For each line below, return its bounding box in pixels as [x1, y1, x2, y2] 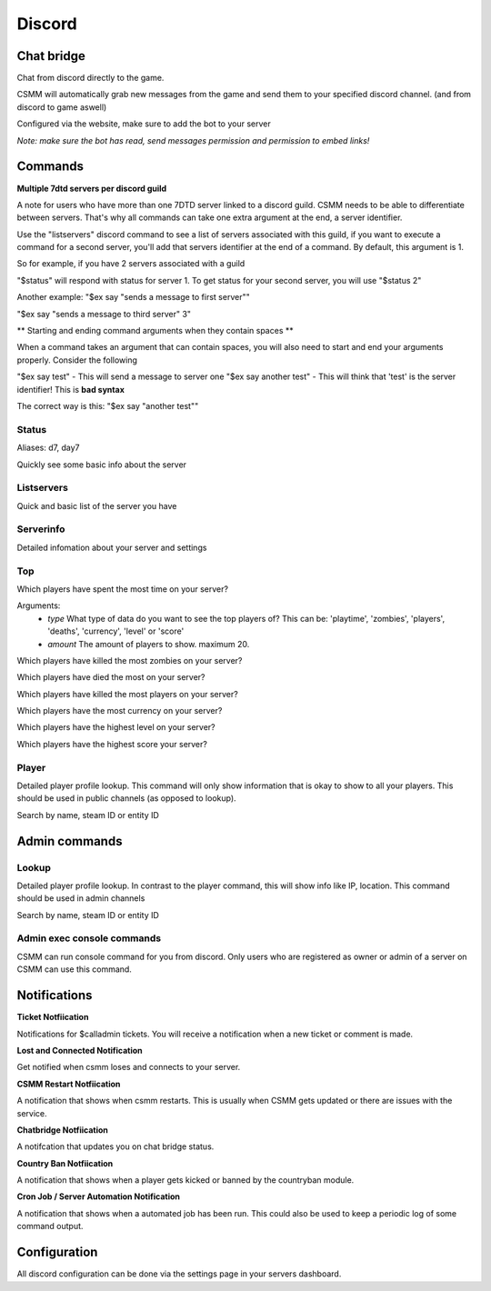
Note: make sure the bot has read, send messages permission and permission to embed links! [16, 135, 370, 145]
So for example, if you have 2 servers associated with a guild [16, 258, 245, 269]
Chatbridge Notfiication [16, 1124, 109, 1136]
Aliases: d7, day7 [16, 442, 80, 454]
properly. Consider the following [16, 355, 138, 365]
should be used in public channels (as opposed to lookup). [16, 793, 236, 804]
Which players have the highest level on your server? [16, 722, 215, 733]
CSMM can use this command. [16, 964, 132, 975]
